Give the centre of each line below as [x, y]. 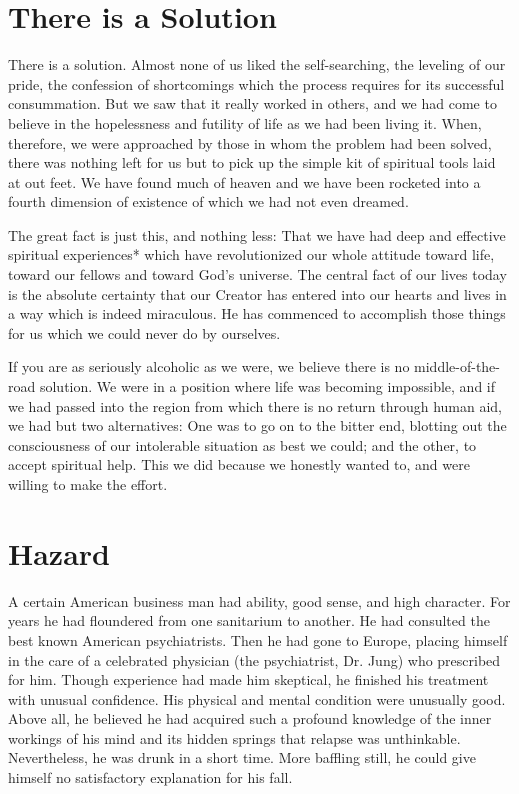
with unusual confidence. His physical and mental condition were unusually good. [257, 698]
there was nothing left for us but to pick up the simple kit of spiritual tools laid [252, 162]
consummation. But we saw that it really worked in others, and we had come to [252, 103]
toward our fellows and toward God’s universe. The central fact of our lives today [257, 274]
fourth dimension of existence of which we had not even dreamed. [208, 201]
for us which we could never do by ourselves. [144, 332]
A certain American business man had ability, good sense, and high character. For [259, 600]
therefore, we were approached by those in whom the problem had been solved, [250, 142]
